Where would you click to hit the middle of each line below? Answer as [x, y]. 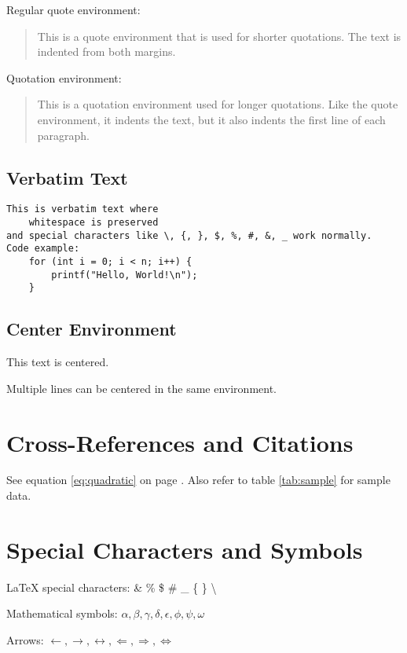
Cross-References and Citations [180, 442]
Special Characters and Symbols [185, 549]
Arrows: [25, 639]
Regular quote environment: [73, 9]
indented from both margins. [106, 51]
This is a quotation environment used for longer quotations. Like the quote [218, 104]
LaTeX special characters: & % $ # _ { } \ [112, 587]
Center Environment [92, 329]
